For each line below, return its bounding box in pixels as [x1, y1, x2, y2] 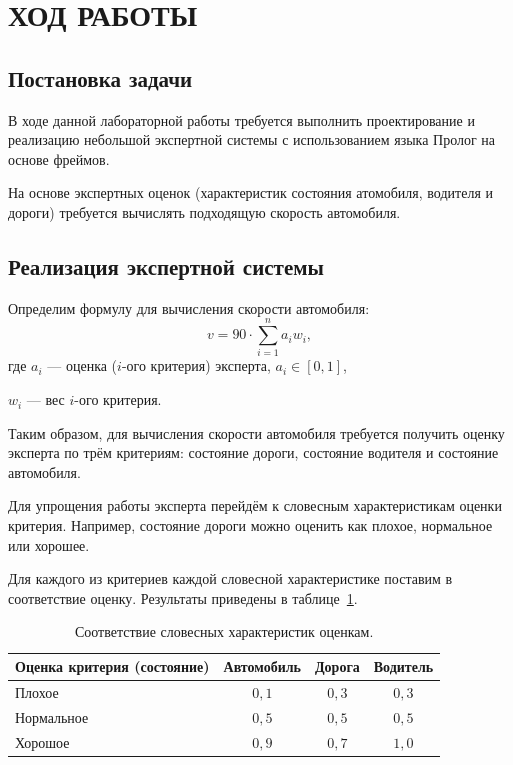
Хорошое [15, 731, 70, 752]
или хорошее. [8, 534, 90, 555]
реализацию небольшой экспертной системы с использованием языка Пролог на [8, 129, 496, 150]
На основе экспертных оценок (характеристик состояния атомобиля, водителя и [8, 182, 493, 203]
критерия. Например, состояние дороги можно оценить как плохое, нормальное [8, 515, 493, 536]
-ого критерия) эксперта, [121, 355, 271, 376]
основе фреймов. [8, 148, 110, 169]
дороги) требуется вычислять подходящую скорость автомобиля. [8, 201, 401, 222]
